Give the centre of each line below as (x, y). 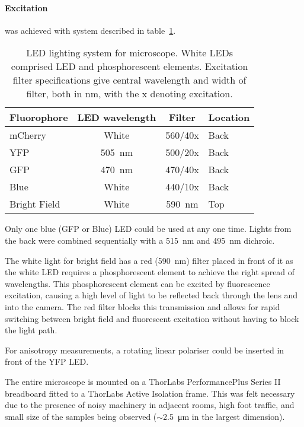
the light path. (31, 330)
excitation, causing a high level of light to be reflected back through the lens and (151, 295)
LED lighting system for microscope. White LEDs (130, 53)
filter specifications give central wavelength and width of (129, 80)
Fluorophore (39, 117)
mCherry (28, 135)
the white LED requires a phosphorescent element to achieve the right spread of (150, 272)
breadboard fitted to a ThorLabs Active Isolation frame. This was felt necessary (150, 393)
